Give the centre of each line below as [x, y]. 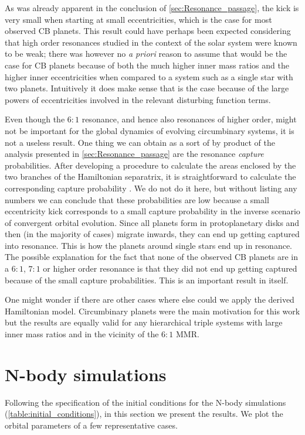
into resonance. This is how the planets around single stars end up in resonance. [148, 245]
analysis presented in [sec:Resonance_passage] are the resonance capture [134, 154]
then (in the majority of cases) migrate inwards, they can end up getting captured [152, 234]
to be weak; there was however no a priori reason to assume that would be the [146, 54]
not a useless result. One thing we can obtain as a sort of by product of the [140, 142]
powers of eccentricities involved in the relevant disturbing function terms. [138, 99]
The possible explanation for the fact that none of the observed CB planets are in [151, 257]
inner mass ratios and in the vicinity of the [82, 334]
